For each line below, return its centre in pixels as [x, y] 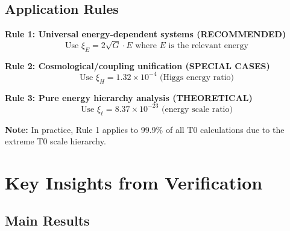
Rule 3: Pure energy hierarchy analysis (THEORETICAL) [129, 97]
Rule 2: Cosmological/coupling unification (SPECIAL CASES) [137, 65]
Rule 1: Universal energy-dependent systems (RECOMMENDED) [146, 34]
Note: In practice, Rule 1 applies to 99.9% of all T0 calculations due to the [145, 129]
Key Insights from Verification [134, 182]
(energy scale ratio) [197, 109]
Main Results [47, 220]
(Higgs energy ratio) [197, 77]
